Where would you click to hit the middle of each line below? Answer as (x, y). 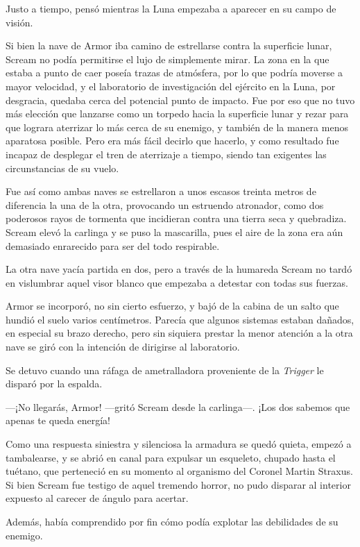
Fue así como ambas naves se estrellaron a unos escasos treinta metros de (161, 191)
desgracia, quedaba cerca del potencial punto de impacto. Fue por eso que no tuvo (180, 100)
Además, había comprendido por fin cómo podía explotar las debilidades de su (172, 521)
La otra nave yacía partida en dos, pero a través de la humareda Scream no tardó (179, 269)
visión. (19, 22)
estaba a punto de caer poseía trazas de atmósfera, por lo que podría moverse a (174, 73)
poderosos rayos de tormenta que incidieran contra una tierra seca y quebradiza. (176, 218)
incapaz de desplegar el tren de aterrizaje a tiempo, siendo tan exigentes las (166, 154)
